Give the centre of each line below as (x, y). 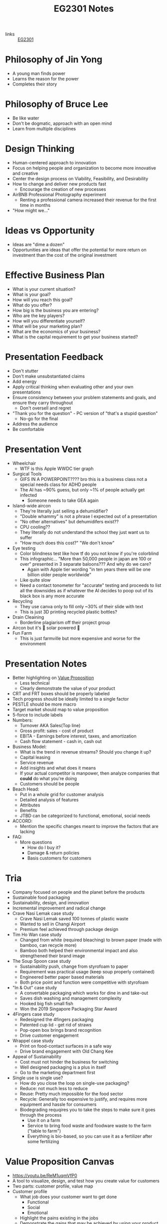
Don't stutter (25, 371)
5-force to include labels (38, 715)
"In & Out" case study (35, 987)
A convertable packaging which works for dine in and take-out (84, 993)
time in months (35, 205)
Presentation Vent (43, 449)
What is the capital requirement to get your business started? (75, 337)
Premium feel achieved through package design (69, 929)
